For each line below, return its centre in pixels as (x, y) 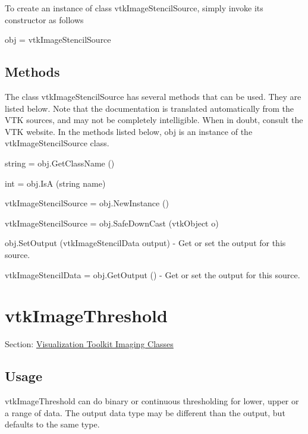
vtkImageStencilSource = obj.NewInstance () (87, 203)
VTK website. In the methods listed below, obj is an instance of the (129, 131)
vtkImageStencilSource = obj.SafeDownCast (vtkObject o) (112, 223)
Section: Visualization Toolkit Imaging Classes (89, 344)
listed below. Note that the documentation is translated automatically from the (150, 108)
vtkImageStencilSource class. (57, 143)
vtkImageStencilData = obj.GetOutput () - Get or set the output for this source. (153, 274)
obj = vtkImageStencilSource (58, 40)
